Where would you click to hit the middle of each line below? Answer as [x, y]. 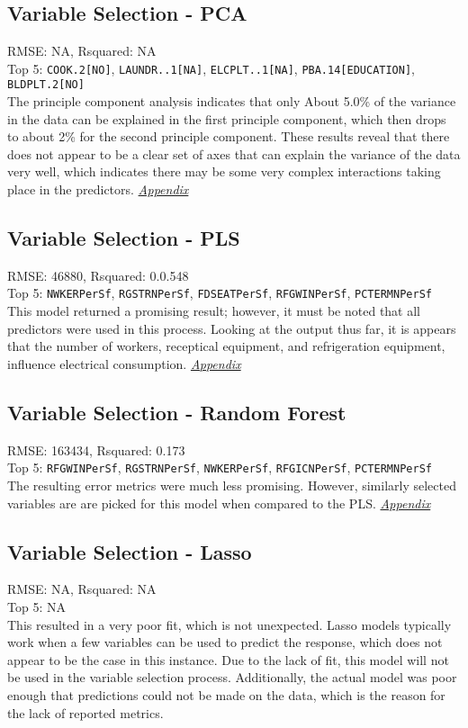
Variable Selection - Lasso [130, 551]
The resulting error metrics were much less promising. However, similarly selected [232, 485]
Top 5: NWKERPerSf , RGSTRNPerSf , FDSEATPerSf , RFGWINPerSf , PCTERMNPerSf [220, 293]
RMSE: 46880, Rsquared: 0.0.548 [98, 275]
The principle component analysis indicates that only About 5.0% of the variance [232, 101]
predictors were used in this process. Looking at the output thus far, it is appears [232, 328]
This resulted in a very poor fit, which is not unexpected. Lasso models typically [229, 624]
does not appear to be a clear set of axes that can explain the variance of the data [234, 153]
